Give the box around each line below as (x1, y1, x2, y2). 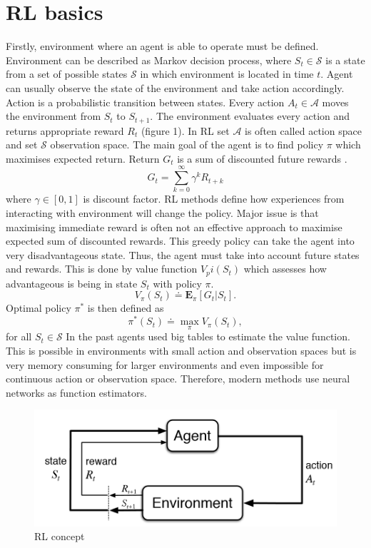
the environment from (6, 108, 101, 123)
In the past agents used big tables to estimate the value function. (66, 329, 350, 344)
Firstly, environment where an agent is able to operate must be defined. (6, 39, 319, 54)
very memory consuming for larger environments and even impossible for (6, 357, 324, 372)
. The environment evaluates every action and (150, 108, 350, 123)
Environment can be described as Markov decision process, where (6, 52, 292, 67)
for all (6, 329, 32, 344)
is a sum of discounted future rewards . (177, 151, 347, 166)
